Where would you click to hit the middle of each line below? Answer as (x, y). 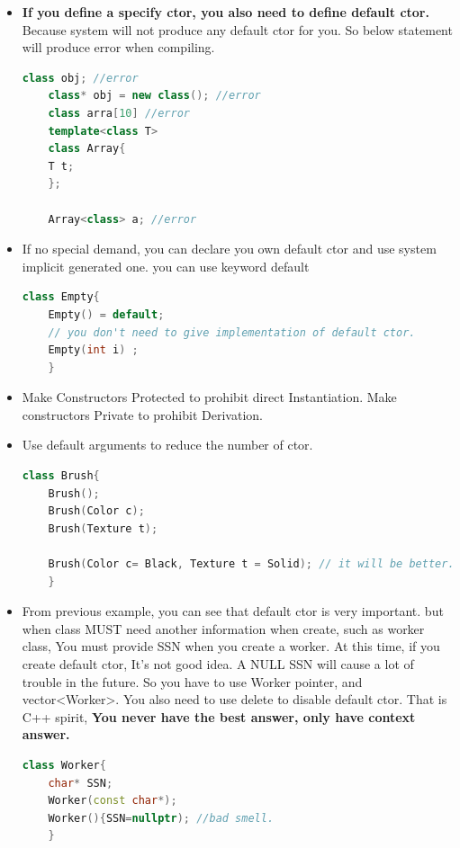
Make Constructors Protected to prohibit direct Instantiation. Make (209, 397)
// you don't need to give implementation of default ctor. (232, 332)
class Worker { (64, 765)
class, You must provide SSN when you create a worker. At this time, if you (231, 646)
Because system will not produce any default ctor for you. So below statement (237, 29)
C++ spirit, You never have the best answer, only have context (219, 716)
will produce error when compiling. (118, 47)
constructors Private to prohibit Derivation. (142, 414)
